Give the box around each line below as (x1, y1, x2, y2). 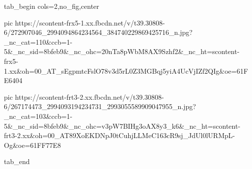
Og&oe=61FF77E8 (4, 140, 61, 150)
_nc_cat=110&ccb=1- (4, 36, 73, 47)
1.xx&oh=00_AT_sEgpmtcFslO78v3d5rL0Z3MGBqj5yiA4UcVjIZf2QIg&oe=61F (4, 65, 248, 76)
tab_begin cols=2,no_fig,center (4, 1, 99, 11)
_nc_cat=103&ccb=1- (4, 111, 73, 121)
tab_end (4, 156, 30, 167)
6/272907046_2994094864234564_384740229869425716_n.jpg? (4, 27, 193, 37)
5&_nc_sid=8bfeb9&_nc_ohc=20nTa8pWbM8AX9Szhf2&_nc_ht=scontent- (4, 46, 240, 56)
